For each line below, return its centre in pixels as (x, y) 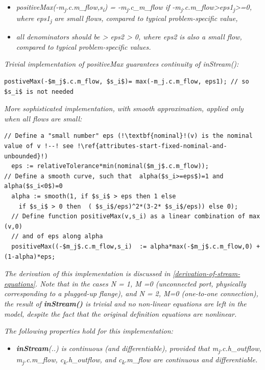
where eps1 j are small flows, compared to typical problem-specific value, (127, 19)
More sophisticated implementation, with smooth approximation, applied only (124, 108)
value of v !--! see (39, 146)
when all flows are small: (43, 118)
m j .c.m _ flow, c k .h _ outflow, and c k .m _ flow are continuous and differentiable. (137, 360)
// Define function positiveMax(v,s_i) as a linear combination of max (136, 217)
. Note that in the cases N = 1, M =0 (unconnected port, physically (140, 283)
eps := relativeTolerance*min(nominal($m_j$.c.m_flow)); (110, 166)
